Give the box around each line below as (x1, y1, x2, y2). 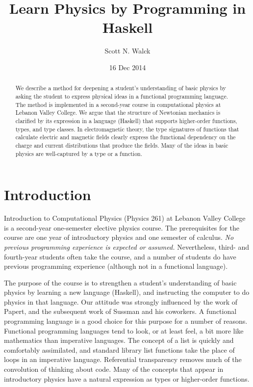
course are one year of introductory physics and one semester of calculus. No (4, 232, 234, 242)
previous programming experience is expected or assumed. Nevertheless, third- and (4, 241, 250, 252)
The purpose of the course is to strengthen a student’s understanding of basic (4, 277, 237, 287)
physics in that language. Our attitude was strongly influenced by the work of (4, 296, 238, 307)
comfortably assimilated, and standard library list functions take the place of (4, 344, 235, 355)
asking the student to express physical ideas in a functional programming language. (15, 92, 228, 100)
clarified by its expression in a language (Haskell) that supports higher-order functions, (15, 116, 237, 125)
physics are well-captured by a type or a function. (15, 149, 142, 157)
